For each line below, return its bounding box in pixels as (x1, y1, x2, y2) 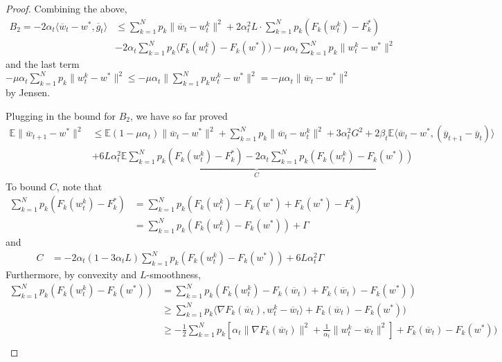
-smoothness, (146, 267, 201, 282)
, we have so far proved (129, 108, 228, 123)
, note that (56, 179, 102, 193)
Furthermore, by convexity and (6, 267, 137, 282)
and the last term (6, 57, 80, 71)
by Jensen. (6, 85, 51, 100)
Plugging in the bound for (6, 108, 116, 123)
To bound (6, 179, 47, 193)
